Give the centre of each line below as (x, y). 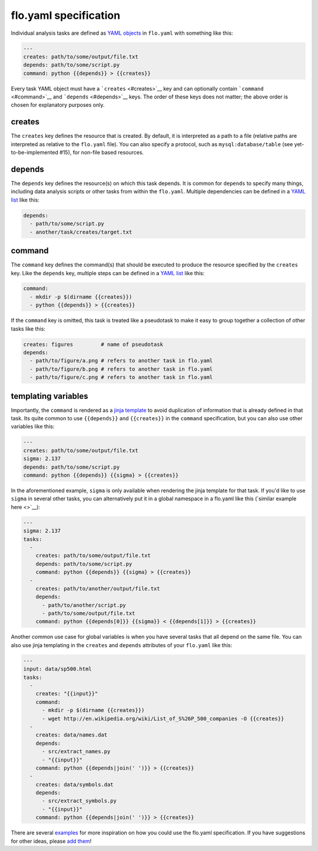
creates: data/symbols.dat (75, 784)
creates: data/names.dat (72, 735)
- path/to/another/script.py (84, 605)
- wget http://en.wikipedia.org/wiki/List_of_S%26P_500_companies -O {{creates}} (163, 718)
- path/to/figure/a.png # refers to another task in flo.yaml (121, 361)
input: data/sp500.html (58, 669)
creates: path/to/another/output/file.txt (98, 588)
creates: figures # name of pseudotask (93, 344)
